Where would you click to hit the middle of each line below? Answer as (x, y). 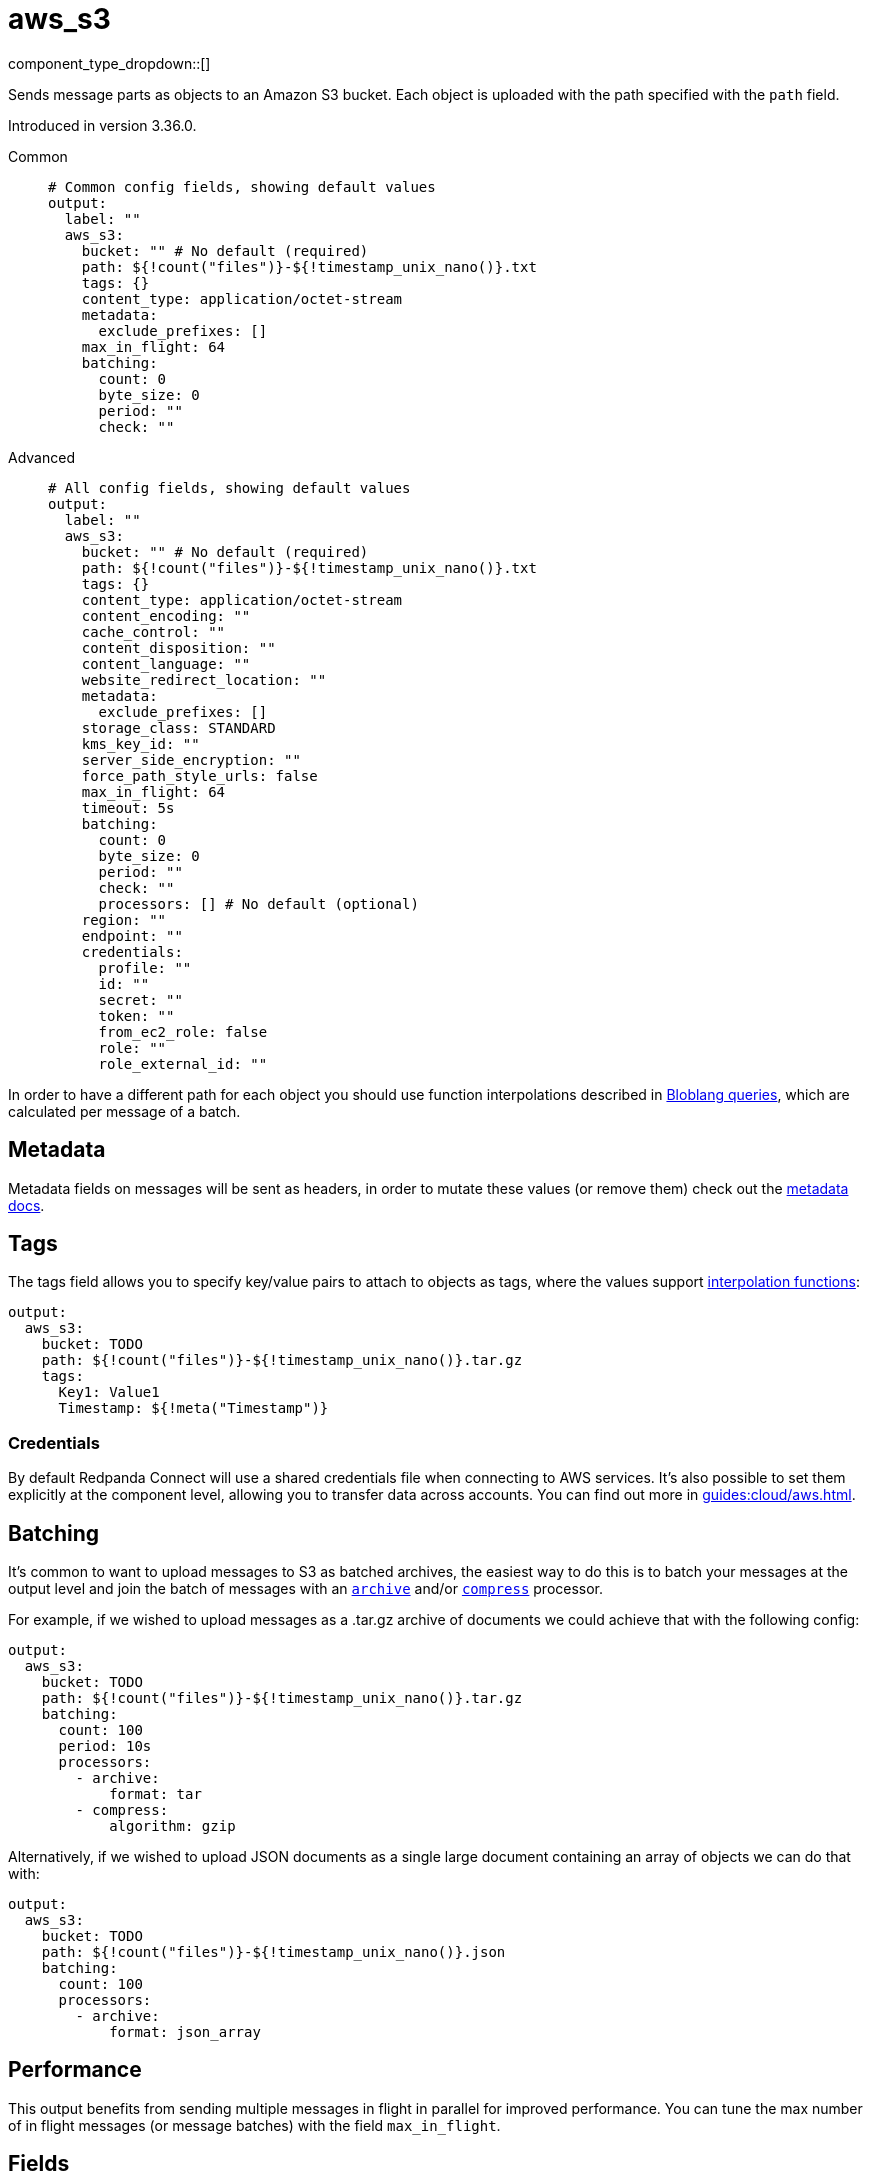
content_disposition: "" (178, 647)
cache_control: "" (153, 631)
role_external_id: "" (183, 1063)
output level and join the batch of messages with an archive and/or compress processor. (306, 1589)
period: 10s (105, 1746)
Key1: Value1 (109, 1392)
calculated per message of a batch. (124, 1111)
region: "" (124, 919)
